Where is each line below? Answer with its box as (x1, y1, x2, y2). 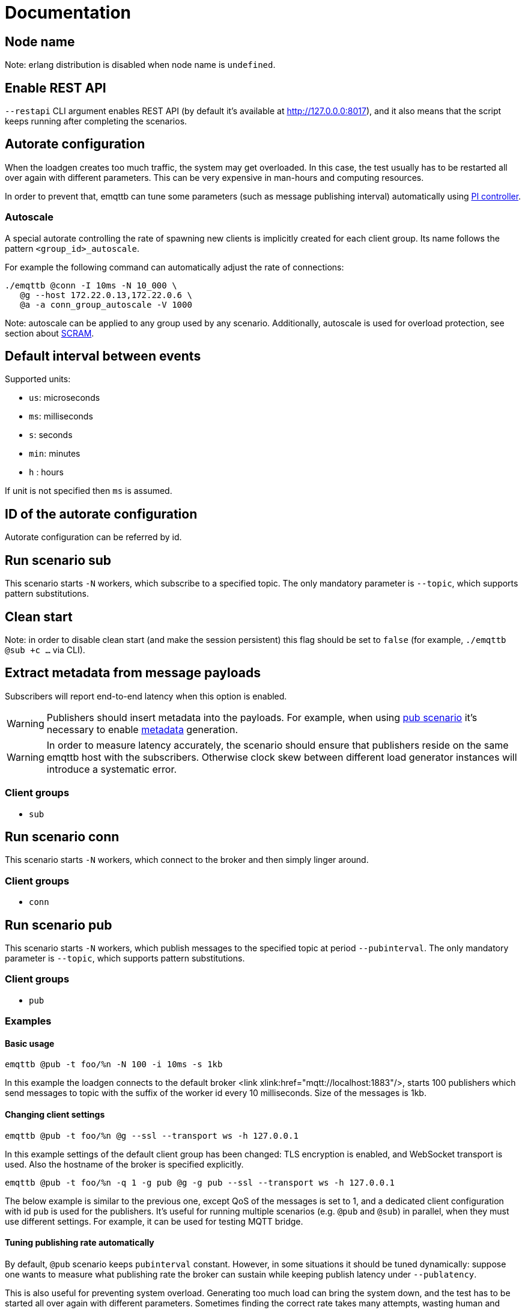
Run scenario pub (5, 917, 112, 933)
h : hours (29, 467, 64, 478)
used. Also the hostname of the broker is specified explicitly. (5, 1159, 244, 1169)
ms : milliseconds (29, 411, 93, 422)
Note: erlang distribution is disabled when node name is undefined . (5, 59, 276, 70)
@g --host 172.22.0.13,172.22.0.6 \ (20, 290, 192, 300)
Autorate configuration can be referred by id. (5, 532, 182, 543)
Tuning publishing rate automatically (5, 1237, 154, 1248)
